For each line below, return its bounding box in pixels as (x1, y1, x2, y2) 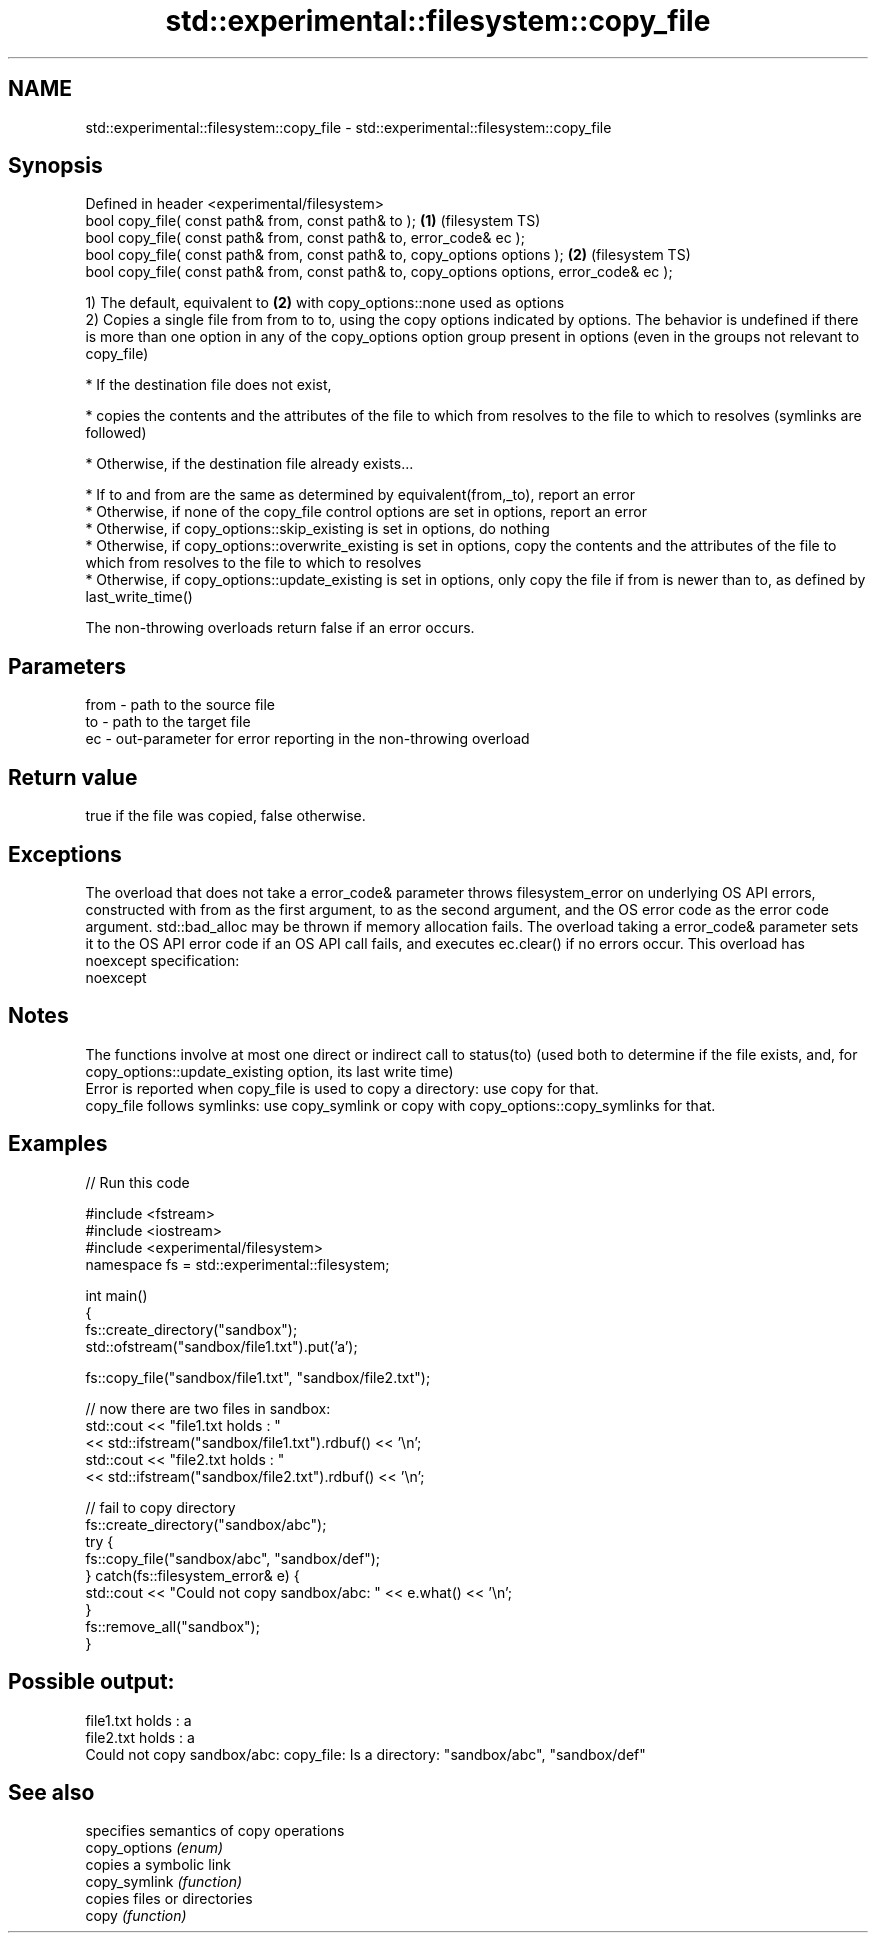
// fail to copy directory (85, 1498, 236, 1516)
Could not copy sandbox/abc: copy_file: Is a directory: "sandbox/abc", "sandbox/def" (85, 1745, 646, 1763)
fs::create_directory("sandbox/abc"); (85, 1515, 327, 1533)
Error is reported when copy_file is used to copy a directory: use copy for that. (85, 1079, 599, 1097)
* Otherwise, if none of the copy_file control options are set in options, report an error (85, 503, 647, 521)
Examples (8, 1131, 108, 1157)
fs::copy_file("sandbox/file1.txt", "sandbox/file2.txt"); (85, 1368, 431, 1386)
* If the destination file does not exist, (85, 376, 332, 394)
